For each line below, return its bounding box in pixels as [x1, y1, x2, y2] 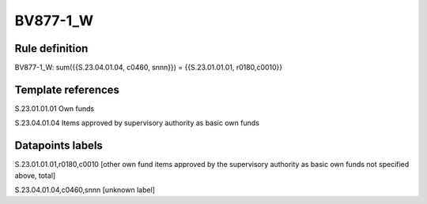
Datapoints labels [14, 139, 103, 153]
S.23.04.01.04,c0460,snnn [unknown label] [14, 185, 156, 195]
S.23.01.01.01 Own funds [14, 103, 95, 113]
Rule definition [14, 42, 89, 55]
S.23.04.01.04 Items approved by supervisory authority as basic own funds [14, 118, 260, 128]
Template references [14, 83, 120, 96]
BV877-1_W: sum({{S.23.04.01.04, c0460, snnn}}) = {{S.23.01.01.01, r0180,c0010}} [14, 63, 283, 72]
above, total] [14, 170, 56, 180]
